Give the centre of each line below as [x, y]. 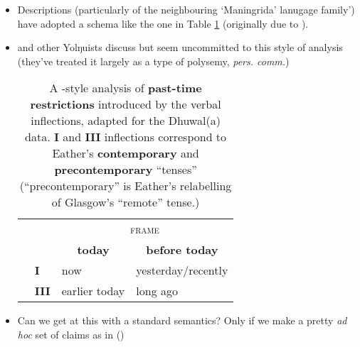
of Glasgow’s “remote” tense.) [126, 202]
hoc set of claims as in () [71, 334]
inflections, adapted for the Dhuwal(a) [126, 121]
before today [182, 250]
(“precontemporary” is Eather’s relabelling [126, 186]
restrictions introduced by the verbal [126, 104]
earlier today [93, 291]
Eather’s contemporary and [126, 153]
